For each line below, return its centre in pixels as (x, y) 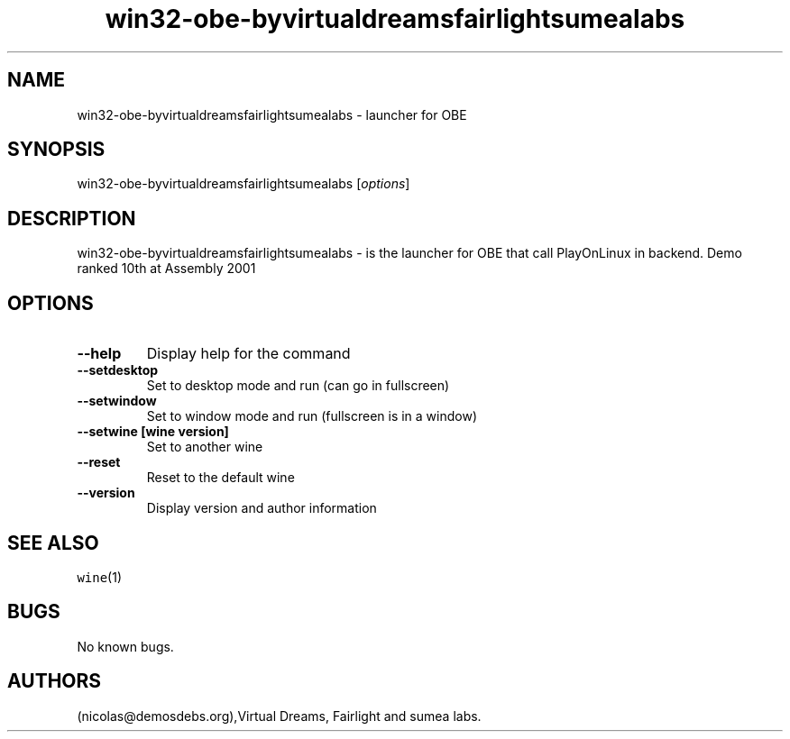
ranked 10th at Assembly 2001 (166, 269)
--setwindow (117, 401)
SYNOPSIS (56, 150)
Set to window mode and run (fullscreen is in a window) (312, 416)
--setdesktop (118, 370)
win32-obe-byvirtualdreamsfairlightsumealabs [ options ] (243, 184)
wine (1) (100, 577)
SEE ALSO (53, 543)
